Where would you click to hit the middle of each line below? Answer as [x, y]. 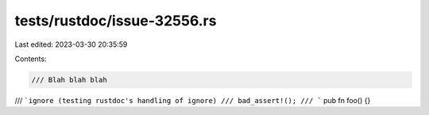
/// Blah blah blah [69, 80]
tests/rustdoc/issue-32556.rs [116, 21]
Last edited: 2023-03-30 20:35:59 [71, 44]
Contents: [31, 59]
